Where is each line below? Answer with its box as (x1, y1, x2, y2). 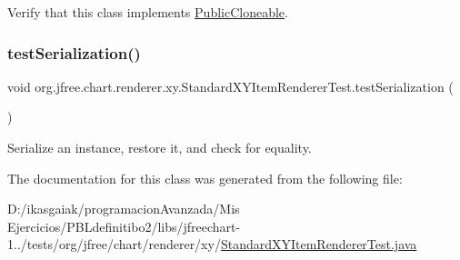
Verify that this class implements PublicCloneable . (7, 3, 288, 21)
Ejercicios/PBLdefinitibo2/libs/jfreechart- (7, 216, 241, 235)
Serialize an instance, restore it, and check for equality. (7, 138, 312, 156)
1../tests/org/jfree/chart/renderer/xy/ (7, 235, 221, 254)
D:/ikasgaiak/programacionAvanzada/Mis (7, 199, 240, 218)
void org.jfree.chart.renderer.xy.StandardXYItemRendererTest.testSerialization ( (7, 76, 454, 95)
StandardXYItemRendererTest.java (220, 235, 417, 254)
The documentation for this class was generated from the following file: (7, 168, 403, 187)
